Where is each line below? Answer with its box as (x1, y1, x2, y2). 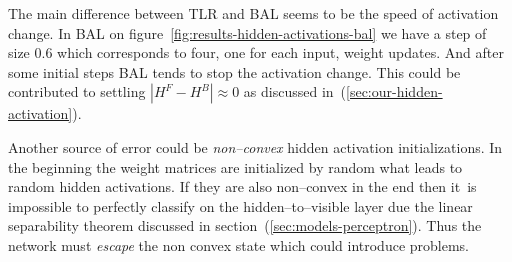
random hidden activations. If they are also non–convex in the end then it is (8, 176, 477, 197)
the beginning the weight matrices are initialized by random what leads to (8, 156, 463, 177)
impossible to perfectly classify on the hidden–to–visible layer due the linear (8, 195, 473, 216)
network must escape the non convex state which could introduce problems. (8, 234, 469, 255)
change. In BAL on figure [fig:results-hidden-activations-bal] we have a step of (8, 22, 487, 43)
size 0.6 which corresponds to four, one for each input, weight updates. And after (8, 42, 504, 63)
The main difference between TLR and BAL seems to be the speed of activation (8, 3, 499, 23)
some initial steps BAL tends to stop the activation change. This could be (8, 61, 461, 82)
